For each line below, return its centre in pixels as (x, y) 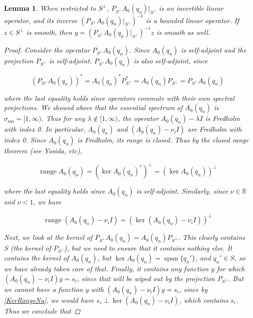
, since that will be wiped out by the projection (146, 278)
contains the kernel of (36, 258)
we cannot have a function (43, 289)
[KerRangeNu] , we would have (49, 300)
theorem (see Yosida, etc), (43, 151)
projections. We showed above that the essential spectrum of (93, 107)
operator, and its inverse (41, 20)
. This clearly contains (211, 237)
